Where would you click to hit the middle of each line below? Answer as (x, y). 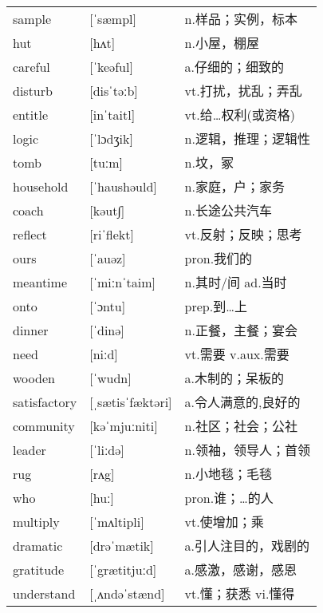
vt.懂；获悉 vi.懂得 (240, 594)
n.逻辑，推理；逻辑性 (247, 139)
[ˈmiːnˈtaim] (122, 282)
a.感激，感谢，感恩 (241, 570)
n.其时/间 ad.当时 (236, 283)
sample (32, 18)
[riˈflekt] (112, 234)
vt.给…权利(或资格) (240, 115)
